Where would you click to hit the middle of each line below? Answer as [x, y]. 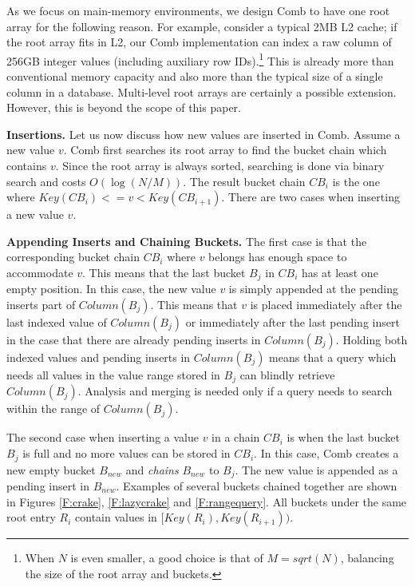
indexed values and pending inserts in [99, 357]
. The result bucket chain [244, 181]
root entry [31, 517]
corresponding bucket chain [73, 257]
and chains [152, 469]
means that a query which [333, 357]
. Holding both [372, 340]
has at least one [340, 272]
